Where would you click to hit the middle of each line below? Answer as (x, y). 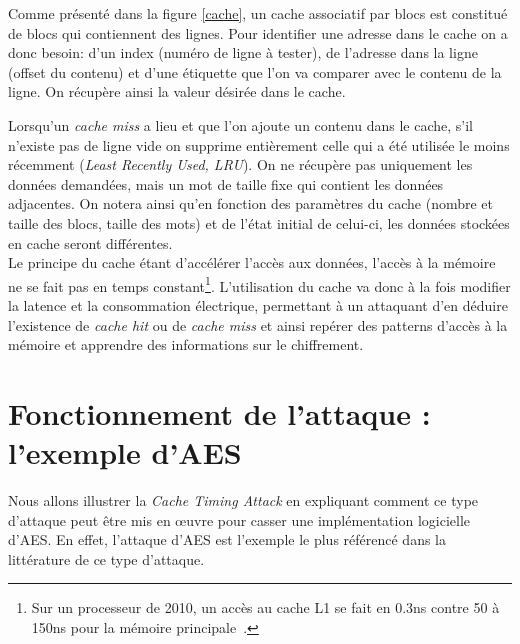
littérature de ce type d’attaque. (106, 558)
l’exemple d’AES (125, 452)
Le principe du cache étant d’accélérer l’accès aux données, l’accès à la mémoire (252, 262)
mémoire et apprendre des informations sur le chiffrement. (186, 344)
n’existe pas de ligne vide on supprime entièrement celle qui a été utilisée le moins (259, 144)
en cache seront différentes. (90, 242)
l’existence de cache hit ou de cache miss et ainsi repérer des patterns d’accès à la (258, 324)
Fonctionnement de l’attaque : (219, 412)
